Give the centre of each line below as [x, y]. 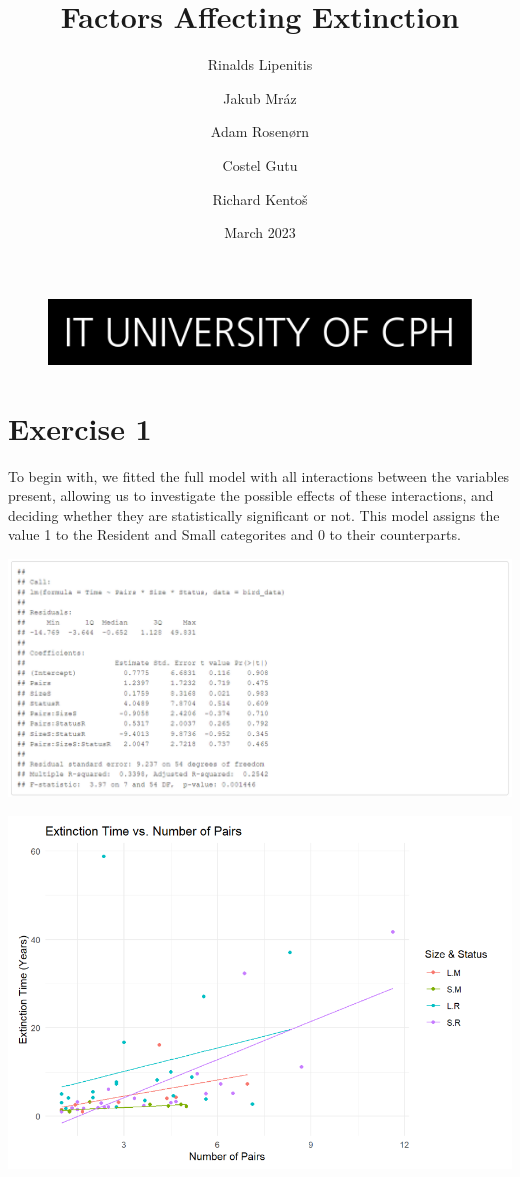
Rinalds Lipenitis [260, 64]
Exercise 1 [80, 427]
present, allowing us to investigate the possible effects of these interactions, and [251, 495]
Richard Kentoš [260, 198]
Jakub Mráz [260, 97]
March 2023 [260, 232]
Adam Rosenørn [260, 131]
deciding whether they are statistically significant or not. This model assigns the [254, 514]
